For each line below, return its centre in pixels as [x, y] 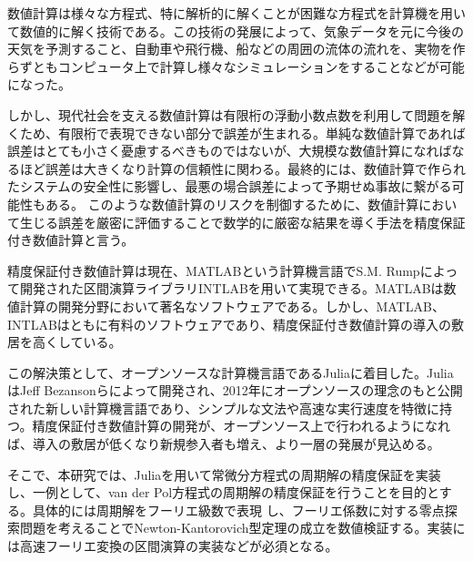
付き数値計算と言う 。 [71, 240]
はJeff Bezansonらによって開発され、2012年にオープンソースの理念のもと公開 [235, 390]
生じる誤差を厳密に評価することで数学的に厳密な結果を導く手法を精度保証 [242, 222]
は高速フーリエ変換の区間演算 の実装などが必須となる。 [173, 546]
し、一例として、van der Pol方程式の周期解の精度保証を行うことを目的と [223, 492]
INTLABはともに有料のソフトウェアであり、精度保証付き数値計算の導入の [230, 324]
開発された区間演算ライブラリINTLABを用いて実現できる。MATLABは [231, 288]
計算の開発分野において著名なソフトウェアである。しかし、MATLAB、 [232, 306]
